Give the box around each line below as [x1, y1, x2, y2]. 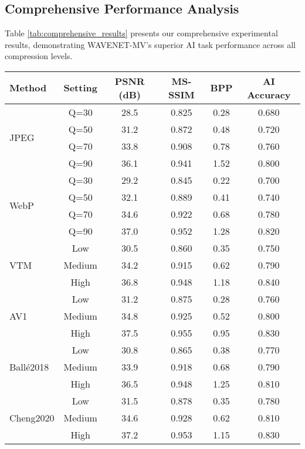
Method [9, 81, 47, 95]
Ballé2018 [9, 359, 49, 373]
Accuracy [247, 87, 291, 101]
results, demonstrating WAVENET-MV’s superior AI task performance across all [5, 38, 296, 50]
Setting [63, 81, 97, 95]
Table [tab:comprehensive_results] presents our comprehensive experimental [5, 27, 278, 39]
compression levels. [5, 50, 73, 62]
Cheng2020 [9, 410, 55, 424]
